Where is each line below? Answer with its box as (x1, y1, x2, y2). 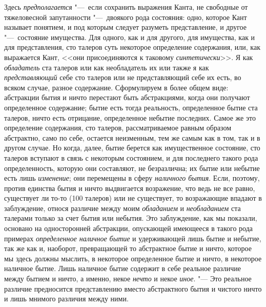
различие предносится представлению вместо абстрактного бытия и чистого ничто (4, 283, 262, 294)
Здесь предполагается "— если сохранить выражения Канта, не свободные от (4, 2, 248, 12)
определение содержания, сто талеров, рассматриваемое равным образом (4, 122, 232, 133)
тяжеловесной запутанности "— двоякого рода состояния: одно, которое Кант (4, 11, 247, 22)
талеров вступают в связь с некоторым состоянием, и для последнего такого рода (4, 152, 258, 163)
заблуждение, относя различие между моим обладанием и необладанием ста (4, 202, 241, 213)
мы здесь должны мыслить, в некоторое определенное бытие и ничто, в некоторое (4, 253, 262, 263)
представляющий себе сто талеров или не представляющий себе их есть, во (4, 72, 241, 83)
